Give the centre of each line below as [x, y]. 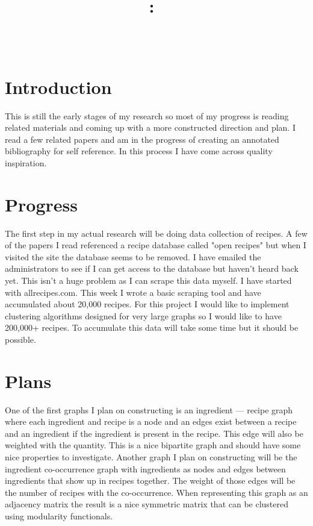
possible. [20, 339]
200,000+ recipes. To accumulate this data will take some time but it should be [152, 327]
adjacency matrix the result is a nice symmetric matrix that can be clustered [147, 504]
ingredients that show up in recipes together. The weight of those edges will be [150, 481]
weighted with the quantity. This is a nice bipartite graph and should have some [153, 445]
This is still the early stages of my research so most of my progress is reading [147, 115]
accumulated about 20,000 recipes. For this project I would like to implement [147, 304]
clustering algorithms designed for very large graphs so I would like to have [143, 315]
